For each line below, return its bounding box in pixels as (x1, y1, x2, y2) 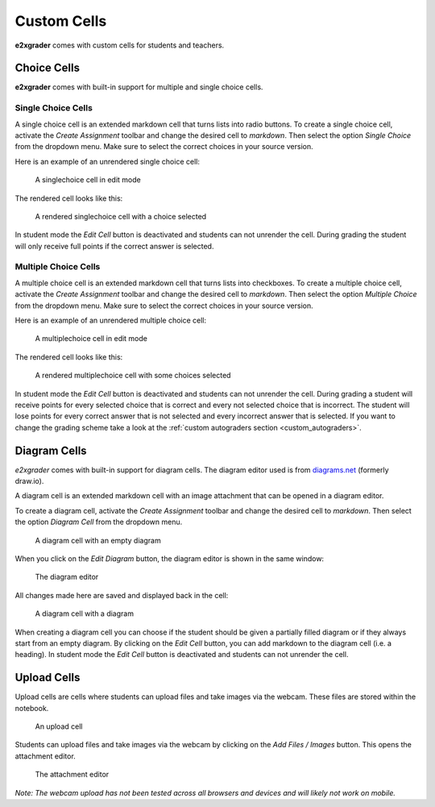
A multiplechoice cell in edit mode (35, 334, 148, 343)
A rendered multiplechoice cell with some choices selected (35, 371, 231, 381)
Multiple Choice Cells (14, 261, 101, 272)
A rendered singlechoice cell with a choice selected (35, 211, 207, 221)
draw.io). (14, 476, 44, 486)
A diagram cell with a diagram (35, 609, 135, 618)
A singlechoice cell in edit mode (35, 175, 141, 185)
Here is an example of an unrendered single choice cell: (14, 156, 201, 166)
